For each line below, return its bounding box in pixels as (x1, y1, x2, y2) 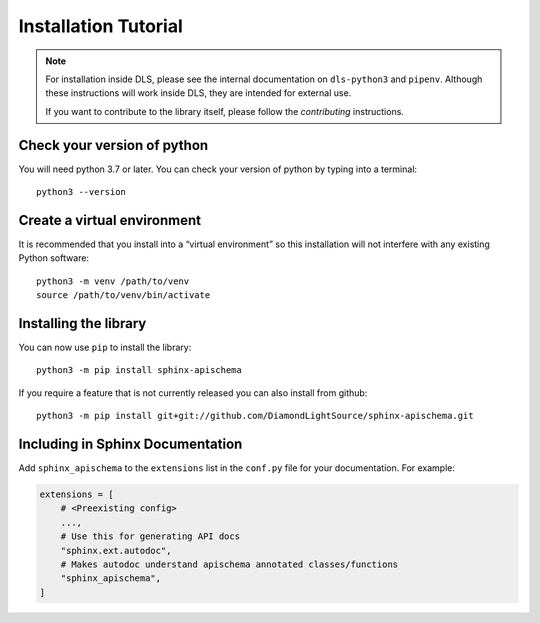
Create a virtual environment (18, 211, 202, 229)
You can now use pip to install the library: (18, 341, 192, 353)
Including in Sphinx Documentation (18, 435, 243, 452)
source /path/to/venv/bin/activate (36, 290, 211, 301)
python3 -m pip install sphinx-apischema (36, 365, 242, 376)
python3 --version (36, 186, 127, 198)
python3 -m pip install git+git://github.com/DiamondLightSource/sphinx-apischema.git (36, 410, 474, 422)
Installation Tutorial (18, 15, 184, 37)
